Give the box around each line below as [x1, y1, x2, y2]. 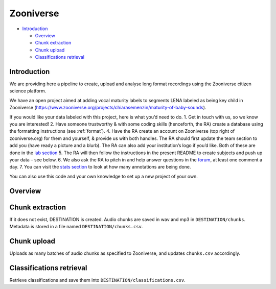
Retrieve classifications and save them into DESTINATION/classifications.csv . [9, 277, 186, 283]
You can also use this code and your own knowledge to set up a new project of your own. [9, 173, 198, 179]
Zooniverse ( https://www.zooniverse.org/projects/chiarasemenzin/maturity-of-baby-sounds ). [9, 105, 206, 111]
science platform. [9, 88, 47, 94]
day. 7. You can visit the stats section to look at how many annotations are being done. [9, 164, 191, 170]
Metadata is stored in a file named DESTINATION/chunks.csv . [9, 224, 143, 230]
